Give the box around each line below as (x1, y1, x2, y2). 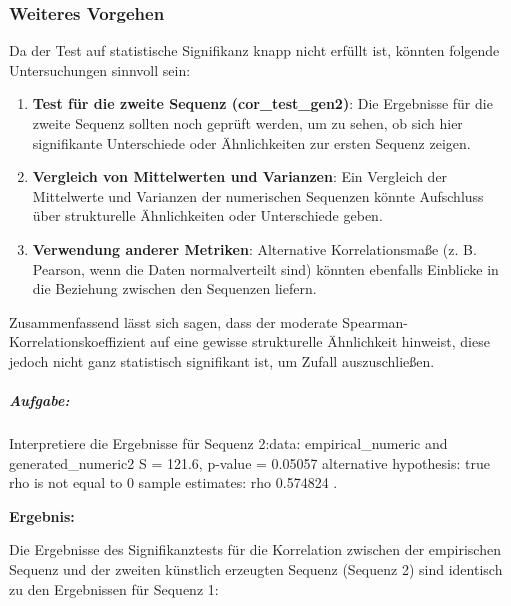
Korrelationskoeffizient (9, 331, 146, 352)
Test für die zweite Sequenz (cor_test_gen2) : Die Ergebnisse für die (32, 93, 493, 114)
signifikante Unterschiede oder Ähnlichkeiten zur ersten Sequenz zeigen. (32, 132, 471, 153)
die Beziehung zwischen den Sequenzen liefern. (32, 278, 317, 299)
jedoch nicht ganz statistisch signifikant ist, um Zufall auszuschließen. (9, 350, 435, 371)
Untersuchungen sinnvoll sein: (9, 59, 191, 80)
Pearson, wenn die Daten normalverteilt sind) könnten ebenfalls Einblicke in (32, 258, 499, 279)
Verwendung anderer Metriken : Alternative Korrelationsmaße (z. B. (32, 238, 477, 259)
